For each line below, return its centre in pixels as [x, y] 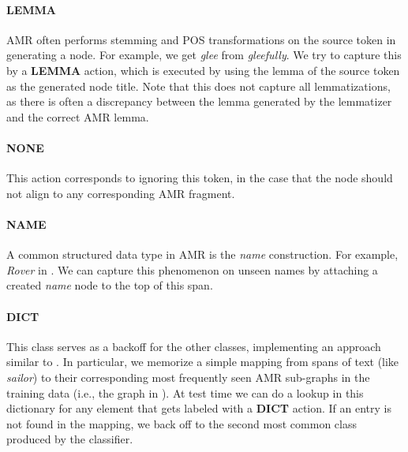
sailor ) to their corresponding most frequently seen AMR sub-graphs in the [188, 377]
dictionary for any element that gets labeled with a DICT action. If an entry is [199, 408]
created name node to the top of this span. [110, 285]
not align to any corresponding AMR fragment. [121, 193]
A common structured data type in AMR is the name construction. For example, [202, 254]
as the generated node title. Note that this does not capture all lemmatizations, [198, 86]
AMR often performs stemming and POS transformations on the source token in [201, 39]
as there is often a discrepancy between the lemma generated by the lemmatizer [199, 101]
